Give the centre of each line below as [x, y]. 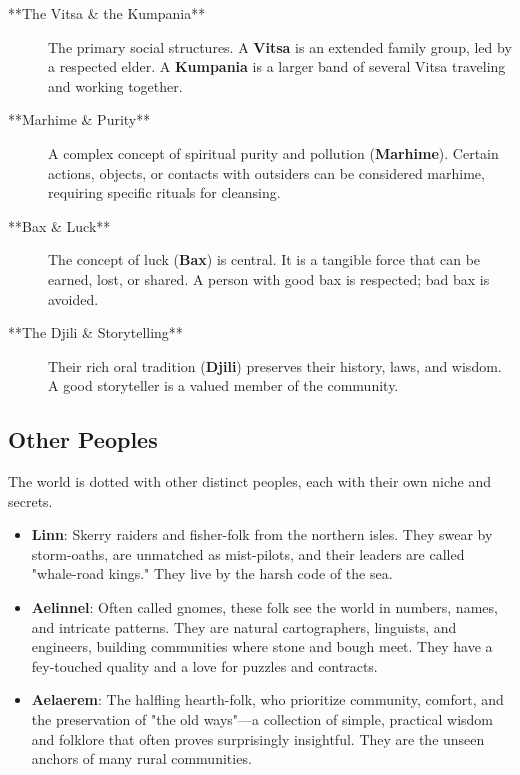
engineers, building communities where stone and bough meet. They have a [262, 646]
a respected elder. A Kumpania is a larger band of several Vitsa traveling [277, 66]
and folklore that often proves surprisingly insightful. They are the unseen [258, 738]
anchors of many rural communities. [141, 758]
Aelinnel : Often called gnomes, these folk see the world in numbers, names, [264, 607]
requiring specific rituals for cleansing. [164, 192]
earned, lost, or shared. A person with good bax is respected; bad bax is [269, 278]
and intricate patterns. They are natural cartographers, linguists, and [244, 626]
